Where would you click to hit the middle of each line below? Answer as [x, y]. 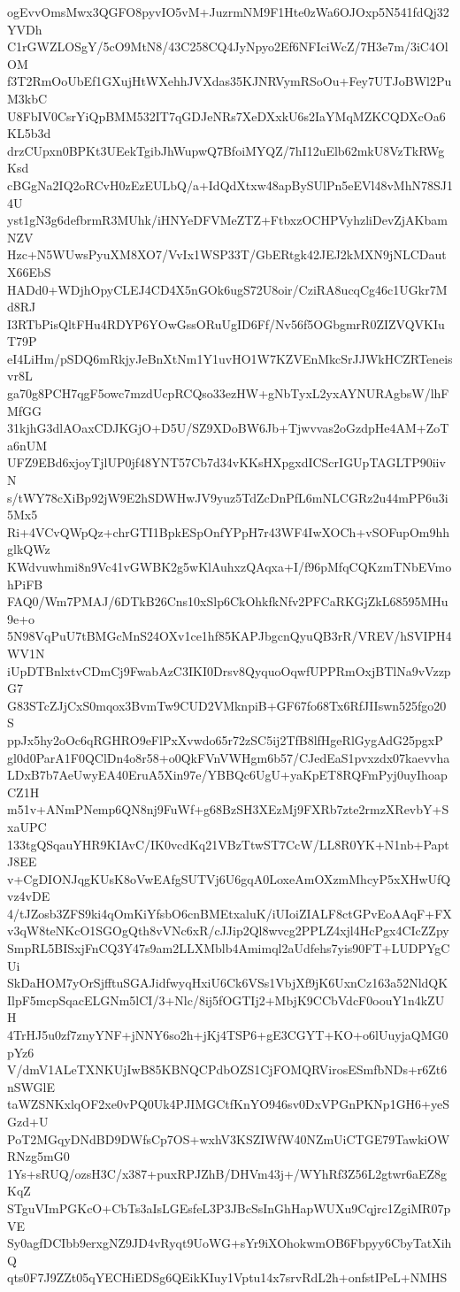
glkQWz [29, 549]
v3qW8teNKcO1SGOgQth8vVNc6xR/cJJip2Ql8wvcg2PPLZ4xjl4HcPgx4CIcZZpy [228, 931]
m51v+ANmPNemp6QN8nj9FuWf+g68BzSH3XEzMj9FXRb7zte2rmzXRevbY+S [228, 809]
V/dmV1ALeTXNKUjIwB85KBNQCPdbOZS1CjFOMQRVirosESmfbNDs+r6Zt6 [227, 1069]
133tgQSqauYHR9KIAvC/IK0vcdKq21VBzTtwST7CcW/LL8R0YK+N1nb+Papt [228, 844]
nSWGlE [31, 1086]
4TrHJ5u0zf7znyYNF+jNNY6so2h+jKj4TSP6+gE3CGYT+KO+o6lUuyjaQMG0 [228, 1035]
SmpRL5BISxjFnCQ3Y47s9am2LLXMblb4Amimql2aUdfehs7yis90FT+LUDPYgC [229, 948]
